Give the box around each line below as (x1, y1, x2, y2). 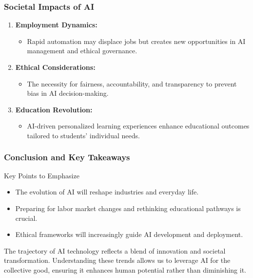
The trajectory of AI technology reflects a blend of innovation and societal (4, 245, 226, 256)
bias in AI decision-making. (27, 88, 109, 98)
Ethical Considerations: (15, 62, 96, 72)
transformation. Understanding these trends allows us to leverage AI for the (4, 255, 231, 265)
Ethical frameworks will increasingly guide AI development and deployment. (15, 229, 243, 239)
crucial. (15, 213, 38, 223)
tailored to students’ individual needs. (27, 130, 140, 140)
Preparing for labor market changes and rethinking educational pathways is (15, 203, 241, 213)
